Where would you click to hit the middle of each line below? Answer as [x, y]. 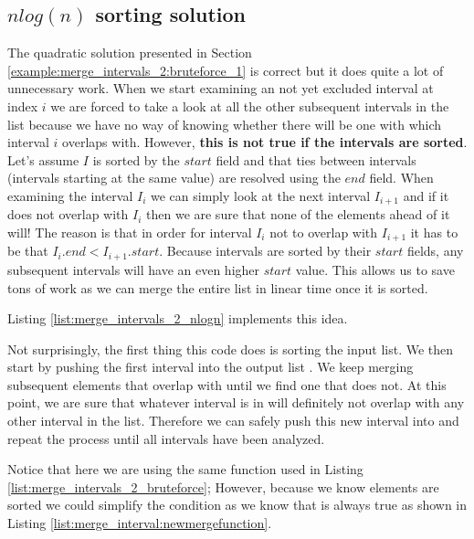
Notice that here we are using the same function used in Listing [185, 469]
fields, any [435, 251]
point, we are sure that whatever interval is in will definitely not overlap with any [236, 402]
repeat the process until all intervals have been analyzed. [166, 438]
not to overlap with [324, 232]
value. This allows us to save [375, 269]
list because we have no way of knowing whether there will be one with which [225, 124]
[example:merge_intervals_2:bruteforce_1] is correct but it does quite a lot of [226, 70]
